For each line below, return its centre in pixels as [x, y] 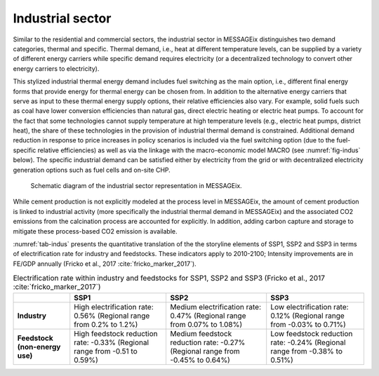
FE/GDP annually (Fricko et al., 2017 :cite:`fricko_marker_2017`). [105, 264]
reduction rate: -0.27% [207, 342]
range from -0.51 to [106, 351]
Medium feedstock [201, 333]
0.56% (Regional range [112, 316]
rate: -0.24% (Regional [308, 342]
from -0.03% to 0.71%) [308, 324]
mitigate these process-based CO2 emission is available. [95, 231]
